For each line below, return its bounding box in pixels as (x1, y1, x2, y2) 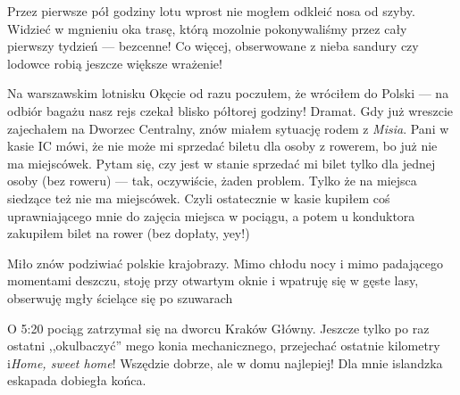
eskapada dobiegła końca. (7, 371, 146, 390)
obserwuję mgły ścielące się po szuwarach (7, 288, 233, 307)
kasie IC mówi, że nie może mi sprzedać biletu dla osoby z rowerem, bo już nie (7, 136, 438, 155)
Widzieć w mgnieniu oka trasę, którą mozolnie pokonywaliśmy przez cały (7, 19, 407, 37)
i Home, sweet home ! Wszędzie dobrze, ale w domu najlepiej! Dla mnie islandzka (7, 353, 443, 372)
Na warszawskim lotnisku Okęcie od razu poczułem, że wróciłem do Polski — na (7, 84, 449, 103)
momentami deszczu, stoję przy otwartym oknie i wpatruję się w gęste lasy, (7, 271, 419, 290)
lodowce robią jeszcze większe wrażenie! (7, 53, 222, 72)
